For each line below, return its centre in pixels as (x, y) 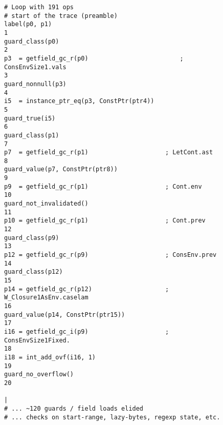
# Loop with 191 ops (39, 7)
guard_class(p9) (32, 238)
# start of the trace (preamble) (61, 16)
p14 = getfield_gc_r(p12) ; (87, 289)
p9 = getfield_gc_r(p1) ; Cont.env (103, 186)
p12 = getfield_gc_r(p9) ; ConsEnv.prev (110, 255)
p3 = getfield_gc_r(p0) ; (94, 58)
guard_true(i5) (30, 118)
